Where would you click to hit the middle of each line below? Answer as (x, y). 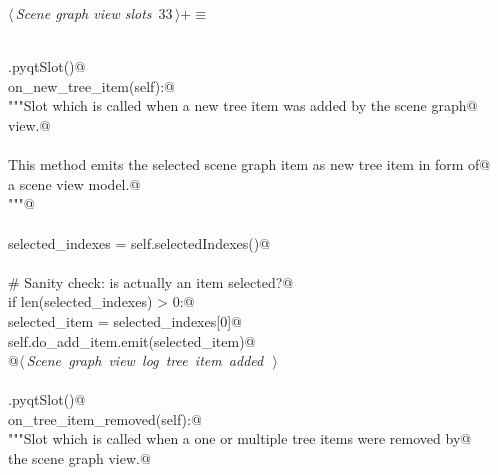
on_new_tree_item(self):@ (91, 85)
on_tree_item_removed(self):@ (105, 418)
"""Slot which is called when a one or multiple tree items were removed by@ (240, 438)
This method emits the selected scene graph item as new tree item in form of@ (249, 164)
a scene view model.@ (74, 183)
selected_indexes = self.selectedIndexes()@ (139, 242)
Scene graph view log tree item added (145, 360)
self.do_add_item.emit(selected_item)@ (132, 340)
